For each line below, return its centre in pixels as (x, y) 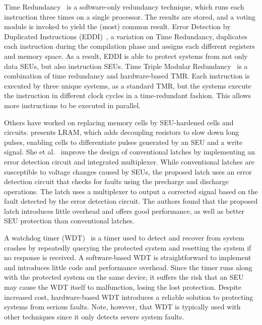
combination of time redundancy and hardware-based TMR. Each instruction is (127, 76)
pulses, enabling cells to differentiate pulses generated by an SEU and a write (123, 142)
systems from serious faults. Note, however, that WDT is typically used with (122, 307)
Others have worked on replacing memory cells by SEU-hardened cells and (119, 122)
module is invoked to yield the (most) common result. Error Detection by (117, 26)
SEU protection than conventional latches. (69, 221)
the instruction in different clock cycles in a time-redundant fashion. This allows (128, 95)
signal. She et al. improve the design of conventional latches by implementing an (130, 152)
